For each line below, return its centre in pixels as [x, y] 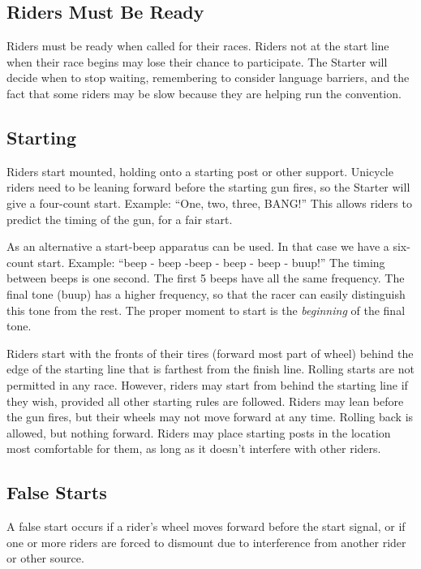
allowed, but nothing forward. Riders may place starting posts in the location [199, 432]
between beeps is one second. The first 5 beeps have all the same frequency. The [206, 278]
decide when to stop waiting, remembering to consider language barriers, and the [208, 78]
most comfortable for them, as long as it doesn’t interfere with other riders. [194, 448]
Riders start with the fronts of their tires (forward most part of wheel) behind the [210, 353]
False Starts [57, 492]
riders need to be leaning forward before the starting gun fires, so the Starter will [208, 187]
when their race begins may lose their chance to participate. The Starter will [197, 61]
